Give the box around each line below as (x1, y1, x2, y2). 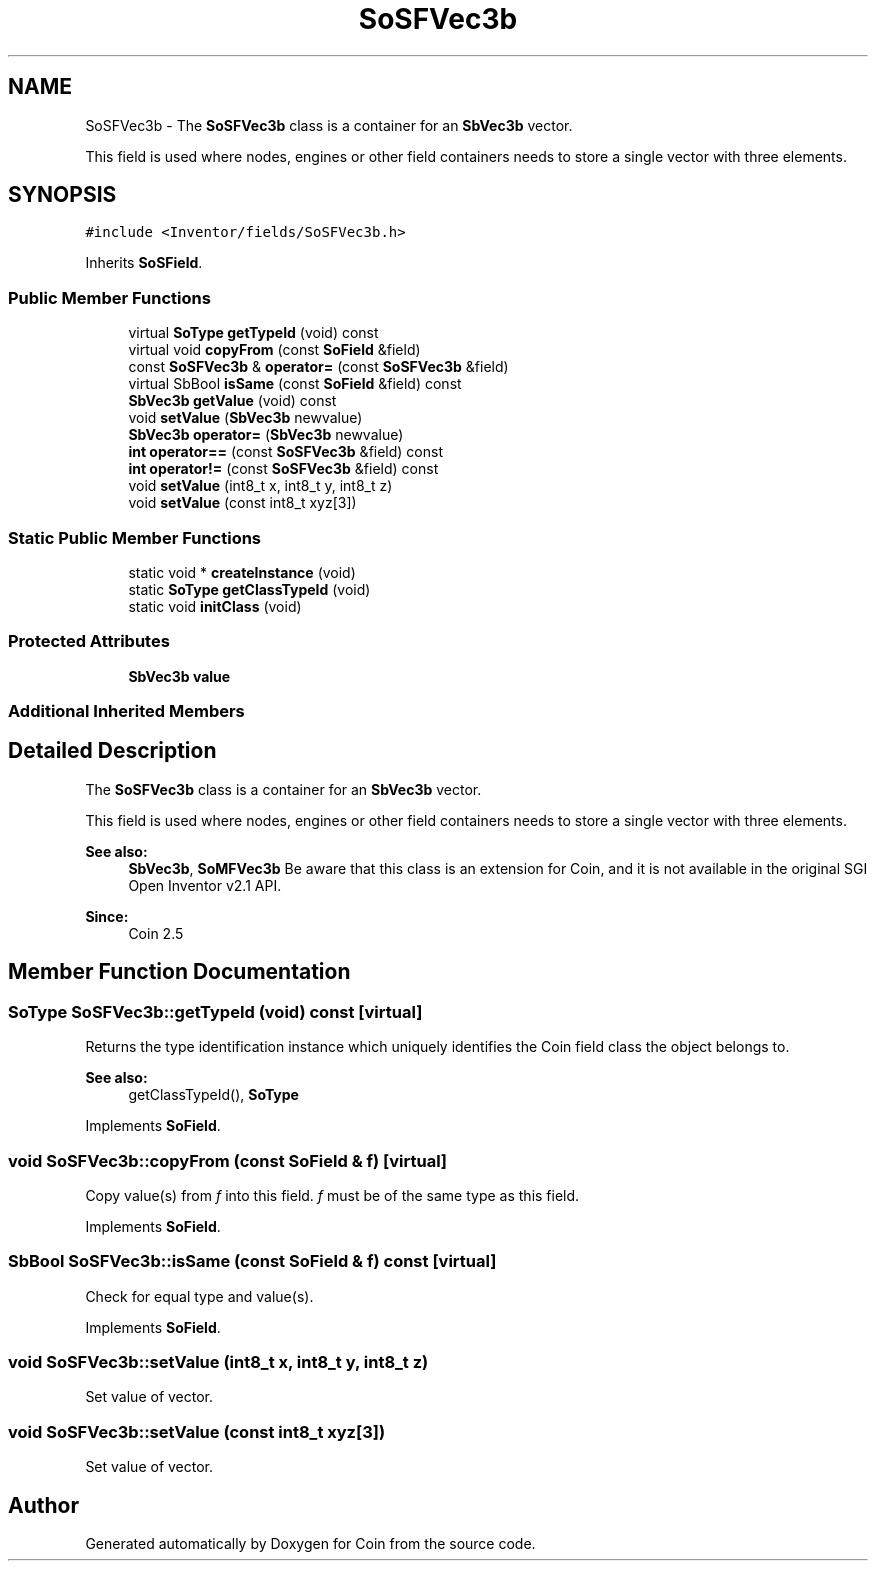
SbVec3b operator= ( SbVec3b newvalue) (128, 426, 404, 444)
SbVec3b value (128, 667, 231, 685)
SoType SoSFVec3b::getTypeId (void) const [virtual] (8, 1001, 423, 1022)
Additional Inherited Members (8, 701, 245, 722)
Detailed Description (8, 738, 217, 764)
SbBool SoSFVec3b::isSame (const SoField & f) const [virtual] (8, 1251, 497, 1272)
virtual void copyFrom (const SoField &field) (128, 341, 421, 359)
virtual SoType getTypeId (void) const (128, 324, 379, 342)
